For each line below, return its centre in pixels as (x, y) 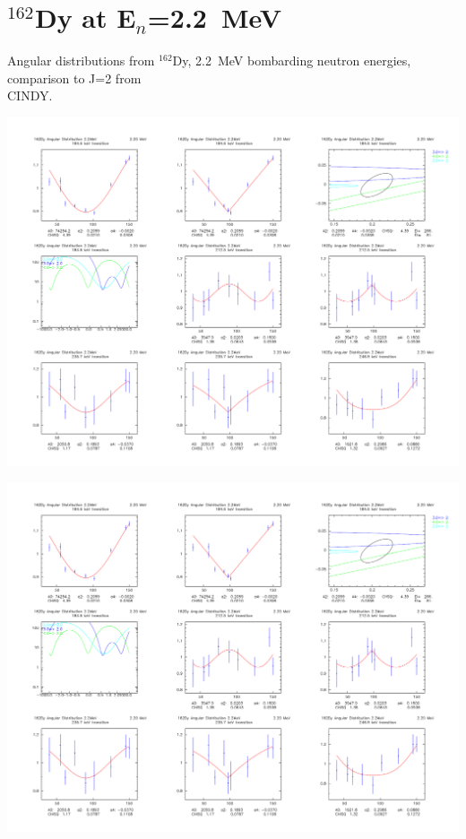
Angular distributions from (81, 61)
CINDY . (30, 95)
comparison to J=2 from (74, 78)
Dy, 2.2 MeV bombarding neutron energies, (292, 61)
